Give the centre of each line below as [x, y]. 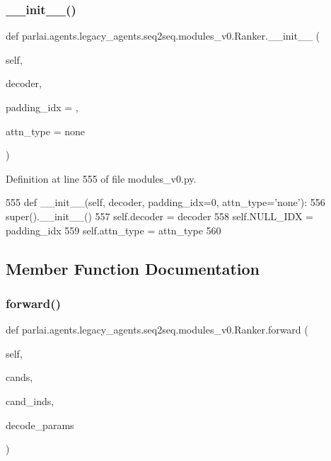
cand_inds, [30, 400]
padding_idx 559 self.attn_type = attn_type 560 [114, 230]
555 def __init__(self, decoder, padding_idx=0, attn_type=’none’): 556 [165, 202]
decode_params [40, 425]
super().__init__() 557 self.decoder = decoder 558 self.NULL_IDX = [159, 216]
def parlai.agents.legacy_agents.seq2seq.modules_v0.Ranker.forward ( [157, 330]
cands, [19, 377]
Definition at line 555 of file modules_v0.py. [101, 178]
